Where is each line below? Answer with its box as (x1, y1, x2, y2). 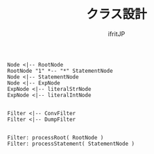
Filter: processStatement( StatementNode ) (7, 140, 135, 147)
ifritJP (108, 29, 126, 38)
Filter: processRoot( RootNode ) (7, 134, 104, 141)
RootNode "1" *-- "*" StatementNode (7, 67, 113, 74)
